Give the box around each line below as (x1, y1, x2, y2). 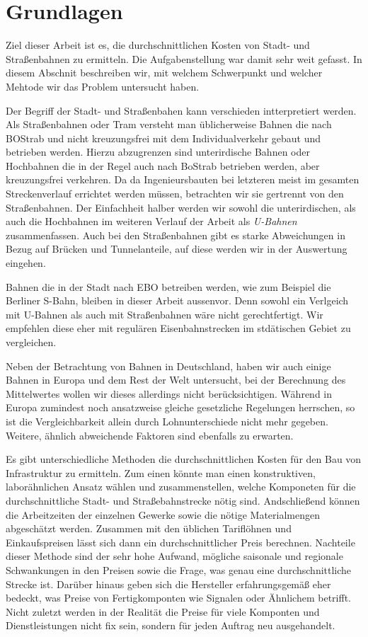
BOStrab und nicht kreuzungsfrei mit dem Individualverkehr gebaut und (6, 130, 321, 145)
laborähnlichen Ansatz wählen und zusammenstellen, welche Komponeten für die (6, 479, 356, 494)
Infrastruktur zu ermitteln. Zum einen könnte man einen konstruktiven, (6, 465, 316, 480)
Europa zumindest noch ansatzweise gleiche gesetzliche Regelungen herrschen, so (6, 400, 355, 415)
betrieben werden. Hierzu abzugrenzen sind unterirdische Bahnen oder (6, 144, 310, 159)
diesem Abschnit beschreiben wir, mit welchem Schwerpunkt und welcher (6, 65, 323, 80)
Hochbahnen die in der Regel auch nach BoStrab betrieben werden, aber (6, 158, 320, 173)
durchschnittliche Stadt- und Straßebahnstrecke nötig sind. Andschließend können (6, 493, 360, 507)
